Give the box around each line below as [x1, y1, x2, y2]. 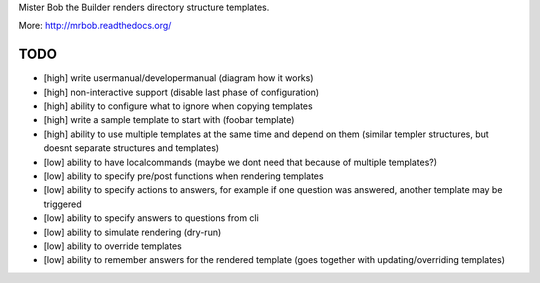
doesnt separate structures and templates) [43, 142, 220, 154]
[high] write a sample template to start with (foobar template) [43, 114, 295, 126]
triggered [43, 198, 82, 210]
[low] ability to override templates [43, 240, 182, 252]
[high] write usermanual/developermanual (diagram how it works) [43, 72, 314, 84]
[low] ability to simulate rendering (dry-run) [43, 226, 222, 238]
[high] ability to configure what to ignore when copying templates [43, 100, 314, 112]
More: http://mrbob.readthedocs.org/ [18, 20, 172, 32]
